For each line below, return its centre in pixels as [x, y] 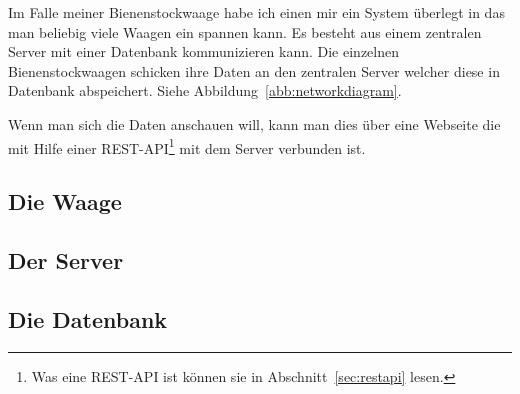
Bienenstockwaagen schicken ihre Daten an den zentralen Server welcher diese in [254, 70]
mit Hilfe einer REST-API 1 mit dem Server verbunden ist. [187, 146]
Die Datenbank [88, 318]
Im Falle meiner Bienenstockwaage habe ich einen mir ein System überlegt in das [256, 12]
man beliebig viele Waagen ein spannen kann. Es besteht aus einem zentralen [245, 31]
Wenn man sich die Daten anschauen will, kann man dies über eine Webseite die [254, 123]
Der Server [66, 259]
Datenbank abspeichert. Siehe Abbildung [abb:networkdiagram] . [205, 90]
